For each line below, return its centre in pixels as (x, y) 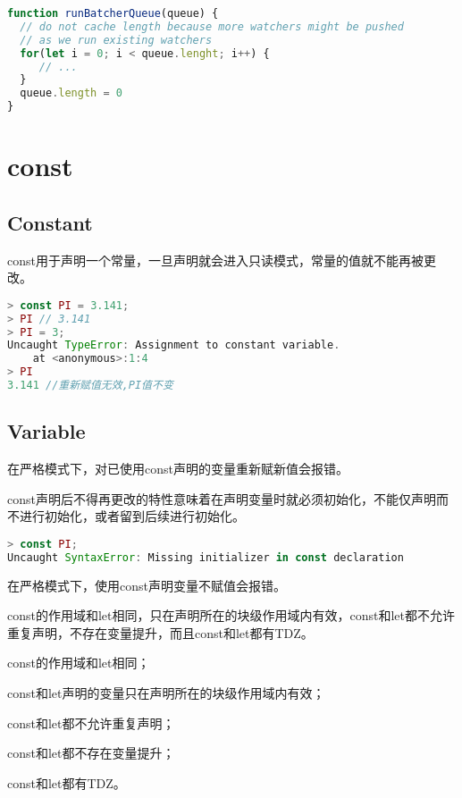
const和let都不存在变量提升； (91, 753)
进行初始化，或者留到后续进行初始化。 (132, 516)
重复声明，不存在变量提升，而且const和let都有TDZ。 (160, 632)
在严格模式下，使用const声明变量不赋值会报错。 (147, 585)
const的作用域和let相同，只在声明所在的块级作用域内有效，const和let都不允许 (231, 615)
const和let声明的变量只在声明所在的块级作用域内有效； (166, 693)
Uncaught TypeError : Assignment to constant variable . (174, 345)
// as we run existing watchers (116, 40)
